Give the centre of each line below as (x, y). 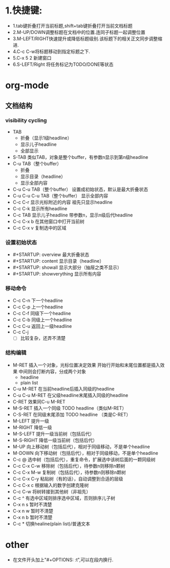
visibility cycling (26, 120)
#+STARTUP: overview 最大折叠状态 (51, 254)
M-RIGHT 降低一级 (32, 427)
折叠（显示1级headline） (46, 138)
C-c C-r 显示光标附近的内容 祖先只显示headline (62, 202)
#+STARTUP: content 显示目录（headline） (58, 261)
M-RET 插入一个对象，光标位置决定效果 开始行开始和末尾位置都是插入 (86, 365)
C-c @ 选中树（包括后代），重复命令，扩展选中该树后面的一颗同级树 (84, 459)
